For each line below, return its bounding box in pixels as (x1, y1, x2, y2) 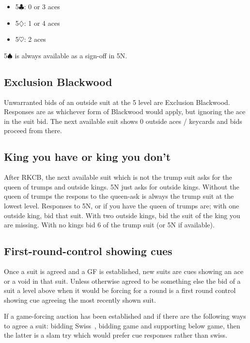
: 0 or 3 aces (24, 1, 60, 11)
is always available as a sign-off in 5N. (15, 50, 127, 60)
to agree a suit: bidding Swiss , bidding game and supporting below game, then (4, 320, 240, 330)
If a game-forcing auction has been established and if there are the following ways (4, 311, 246, 321)
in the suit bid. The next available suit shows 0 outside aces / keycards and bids (4, 116, 242, 126)
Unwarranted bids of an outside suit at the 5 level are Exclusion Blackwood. (4, 97, 230, 107)
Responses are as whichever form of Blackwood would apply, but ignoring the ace (4, 106, 246, 117)
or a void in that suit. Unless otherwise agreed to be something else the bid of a (4, 275, 241, 286)
